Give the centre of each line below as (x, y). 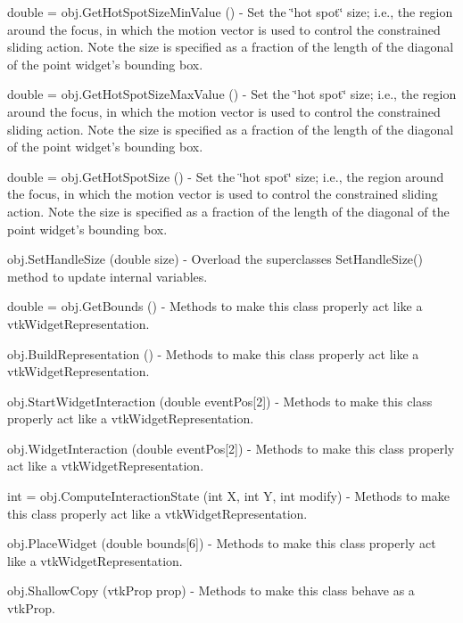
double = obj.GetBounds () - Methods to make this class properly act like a (215, 306)
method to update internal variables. (107, 276)
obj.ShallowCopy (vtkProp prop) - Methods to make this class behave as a (211, 590)
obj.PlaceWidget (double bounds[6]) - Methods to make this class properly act (222, 543)
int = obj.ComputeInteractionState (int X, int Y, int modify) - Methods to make (228, 496)
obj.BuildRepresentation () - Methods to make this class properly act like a (213, 353)
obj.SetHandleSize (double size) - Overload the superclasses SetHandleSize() (215, 259)
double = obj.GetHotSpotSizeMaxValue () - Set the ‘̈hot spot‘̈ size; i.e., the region (232, 94)
